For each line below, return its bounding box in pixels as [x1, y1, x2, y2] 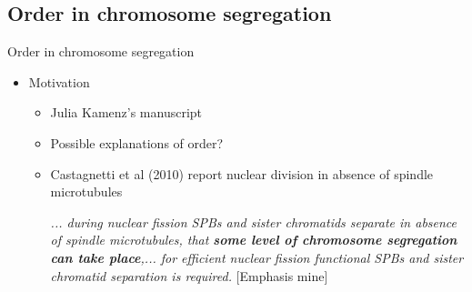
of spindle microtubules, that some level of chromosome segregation [50, 230, 457, 249]
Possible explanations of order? [50, 133, 224, 152]
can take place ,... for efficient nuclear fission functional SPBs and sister [50, 247, 464, 267]
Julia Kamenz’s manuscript [50, 103, 203, 122]
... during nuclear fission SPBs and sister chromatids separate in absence [50, 212, 457, 231]
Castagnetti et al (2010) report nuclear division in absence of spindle [50, 164, 434, 183]
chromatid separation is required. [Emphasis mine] [50, 266, 328, 285]
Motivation [28, 72, 90, 91]
